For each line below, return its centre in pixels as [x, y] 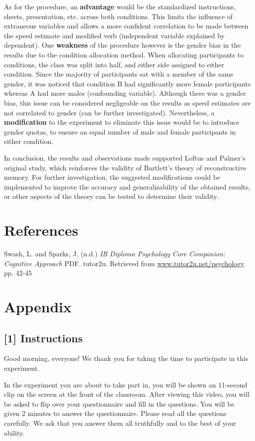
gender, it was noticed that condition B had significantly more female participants [127, 83]
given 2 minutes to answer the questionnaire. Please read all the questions [115, 413]
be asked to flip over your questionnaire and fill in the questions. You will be [119, 403]
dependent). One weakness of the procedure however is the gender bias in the [122, 45]
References [41, 230]
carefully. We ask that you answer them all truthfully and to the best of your [120, 423]
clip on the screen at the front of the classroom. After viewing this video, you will [127, 394]
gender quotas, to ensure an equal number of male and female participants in [120, 131]
